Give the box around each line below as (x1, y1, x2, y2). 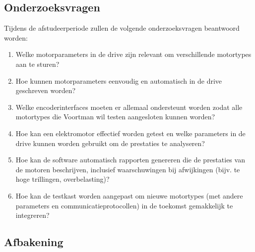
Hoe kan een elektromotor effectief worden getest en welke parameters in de (15, 128, 246, 138)
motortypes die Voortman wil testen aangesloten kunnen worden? (15, 111, 215, 122)
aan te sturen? (15, 58, 60, 69)
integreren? (15, 210, 50, 220)
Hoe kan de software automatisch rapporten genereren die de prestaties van (15, 154, 245, 165)
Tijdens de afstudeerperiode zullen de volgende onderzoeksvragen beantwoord (4, 23, 240, 33)
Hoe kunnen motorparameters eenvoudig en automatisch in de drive (15, 75, 222, 86)
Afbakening (4, 234, 64, 250)
